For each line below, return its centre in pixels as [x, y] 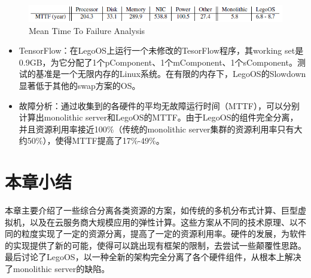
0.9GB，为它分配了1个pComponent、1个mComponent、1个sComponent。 [158, 62]
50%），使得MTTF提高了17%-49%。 [96, 140]
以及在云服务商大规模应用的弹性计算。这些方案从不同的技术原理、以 [164, 222]
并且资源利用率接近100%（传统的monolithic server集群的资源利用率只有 [156, 129]
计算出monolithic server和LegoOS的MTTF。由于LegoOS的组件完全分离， [158, 117]
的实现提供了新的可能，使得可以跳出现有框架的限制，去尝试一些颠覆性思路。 [155, 245]
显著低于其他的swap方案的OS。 [80, 85]
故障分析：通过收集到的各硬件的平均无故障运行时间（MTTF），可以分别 [159, 105]
